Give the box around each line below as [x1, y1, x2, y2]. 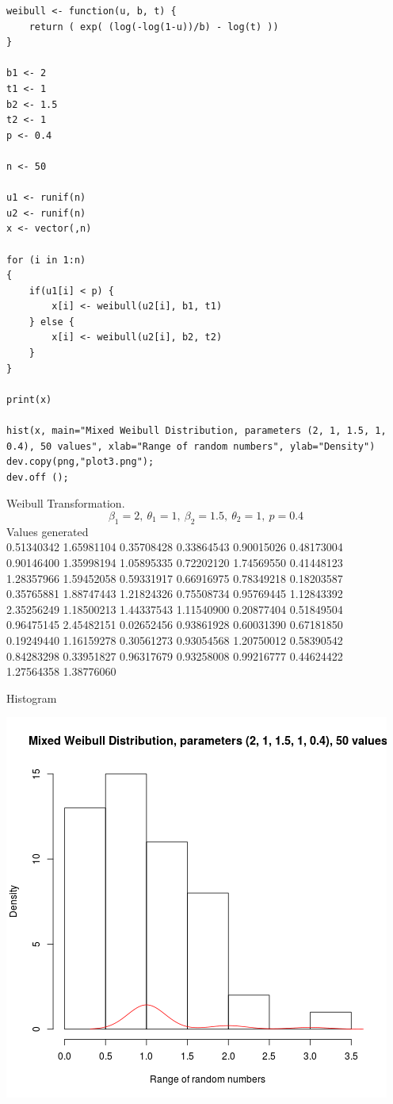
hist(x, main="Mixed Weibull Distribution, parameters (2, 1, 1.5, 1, [6, 425, 387, 437]
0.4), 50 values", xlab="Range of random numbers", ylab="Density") [6, 440, 376, 452]
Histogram [6, 689, 57, 706]
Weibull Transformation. [6, 495, 125, 512]
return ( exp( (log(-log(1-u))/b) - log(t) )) [29, 21, 279, 33]
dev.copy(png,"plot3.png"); [6, 456, 155, 468]
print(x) [6, 393, 52, 405]
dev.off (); [6, 471, 69, 483]
